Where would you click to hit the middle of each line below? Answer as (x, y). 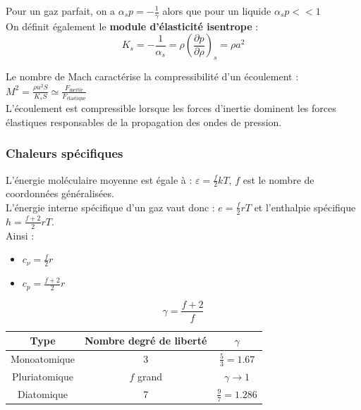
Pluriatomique (43, 376)
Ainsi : (20, 235)
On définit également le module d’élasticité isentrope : (132, 26)
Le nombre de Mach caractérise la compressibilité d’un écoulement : (152, 76)
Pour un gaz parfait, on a (61, 11)
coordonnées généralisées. (60, 193)
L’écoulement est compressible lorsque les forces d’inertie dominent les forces (171, 108)
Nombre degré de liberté (146, 341)
